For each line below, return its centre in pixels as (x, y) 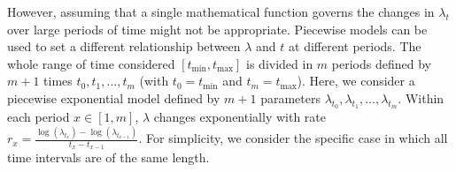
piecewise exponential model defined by (114, 97)
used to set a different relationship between (124, 46)
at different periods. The (355, 46)
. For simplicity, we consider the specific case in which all (293, 138)
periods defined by (381, 63)
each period (39, 117)
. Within (421, 97)
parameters (290, 97)
